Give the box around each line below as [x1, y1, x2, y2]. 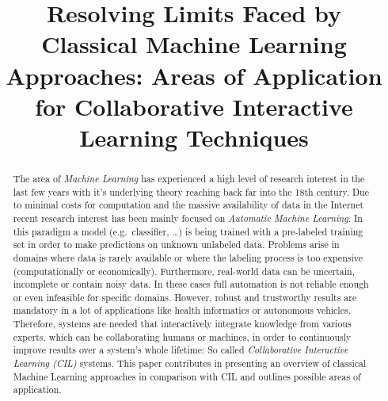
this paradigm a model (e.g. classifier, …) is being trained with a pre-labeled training [13, 224, 363, 238]
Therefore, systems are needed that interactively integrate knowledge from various [13, 317, 352, 330]
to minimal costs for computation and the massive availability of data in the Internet [13, 198, 364, 212]
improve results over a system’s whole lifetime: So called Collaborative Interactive [13, 343, 348, 357]
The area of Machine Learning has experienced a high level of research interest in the [13, 171, 365, 185]
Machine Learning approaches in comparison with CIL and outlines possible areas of [13, 369, 361, 383]
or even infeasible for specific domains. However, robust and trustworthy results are [13, 290, 357, 304]
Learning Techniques [79, 120, 309, 153]
